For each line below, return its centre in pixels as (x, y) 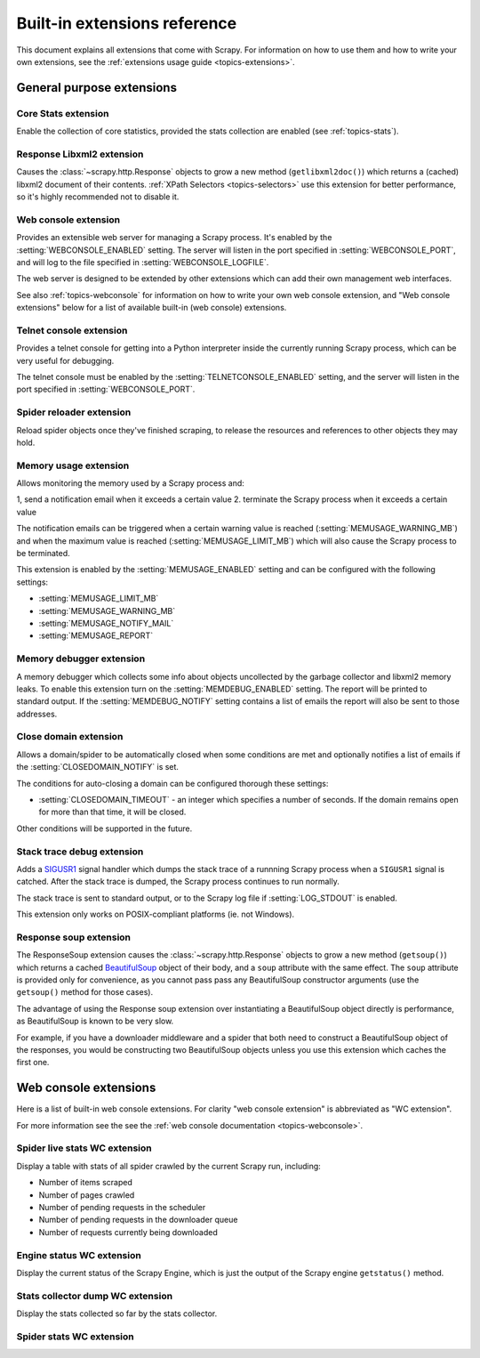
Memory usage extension (73, 465)
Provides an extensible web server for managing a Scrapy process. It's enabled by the (174, 238)
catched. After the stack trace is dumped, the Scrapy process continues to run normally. (178, 882)
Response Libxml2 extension (80, 154)
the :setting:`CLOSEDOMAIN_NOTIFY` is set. (98, 767)
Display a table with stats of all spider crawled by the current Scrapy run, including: (169, 1166)
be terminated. (43, 554)
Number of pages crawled (87, 1195)
